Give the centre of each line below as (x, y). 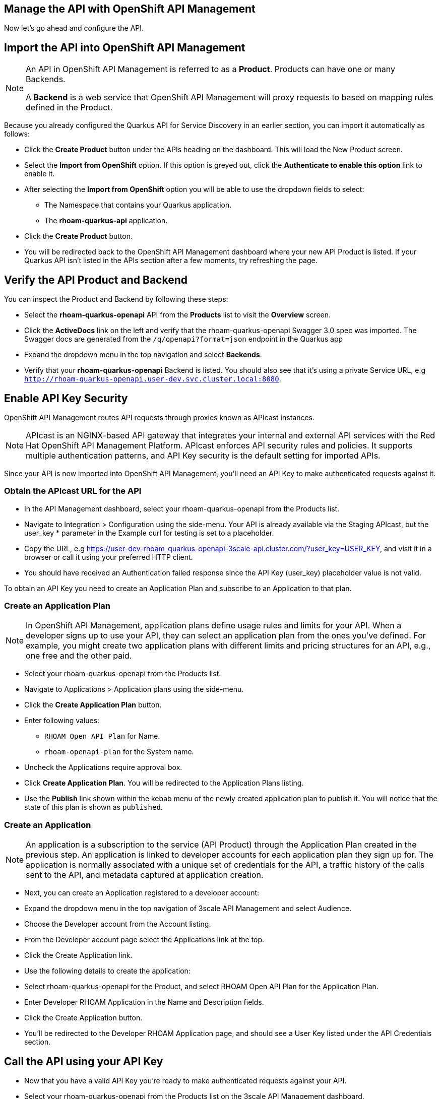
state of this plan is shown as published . (93, 807)
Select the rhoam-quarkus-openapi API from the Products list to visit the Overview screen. (178, 315)
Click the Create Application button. (83, 1018)
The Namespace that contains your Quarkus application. (138, 205)
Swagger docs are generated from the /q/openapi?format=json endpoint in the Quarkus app (184, 339)
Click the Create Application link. (78, 955)
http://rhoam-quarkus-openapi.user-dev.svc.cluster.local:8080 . (153, 379)
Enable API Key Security (66, 398)
